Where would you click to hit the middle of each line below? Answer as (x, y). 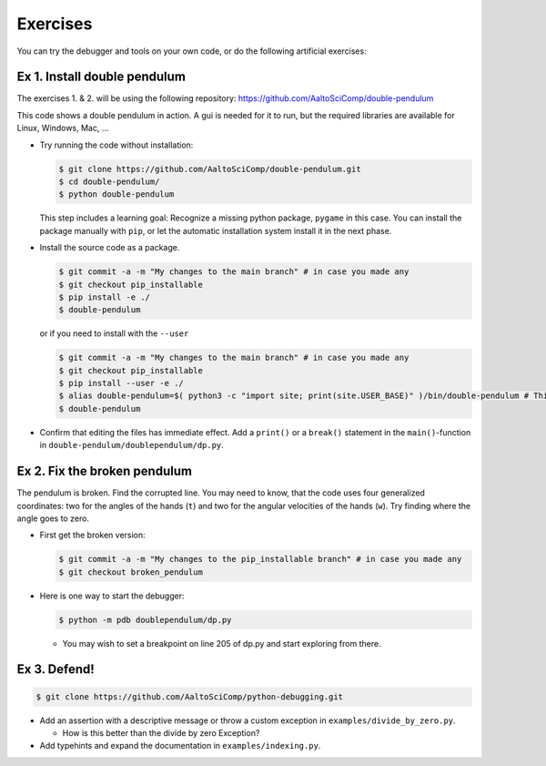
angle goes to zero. (53, 518)
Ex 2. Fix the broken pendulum (105, 471)
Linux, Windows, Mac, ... (63, 128)
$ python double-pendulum (116, 194)
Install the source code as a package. (110, 248)
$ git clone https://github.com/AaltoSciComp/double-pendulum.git (210, 169)
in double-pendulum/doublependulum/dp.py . (132, 445)
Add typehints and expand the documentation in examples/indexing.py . (180, 746)
